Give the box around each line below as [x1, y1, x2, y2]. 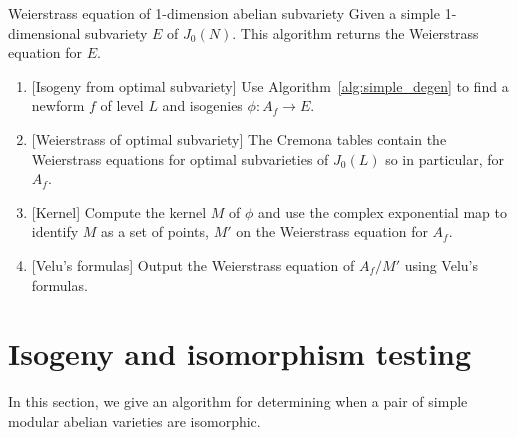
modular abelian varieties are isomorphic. [8, 410, 261, 431]
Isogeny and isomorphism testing [8, 333, 472, 374]
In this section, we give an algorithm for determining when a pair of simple [8, 391, 468, 412]
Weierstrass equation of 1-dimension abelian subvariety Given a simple [8, 3, 440, 23]
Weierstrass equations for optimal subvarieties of [31, 148, 329, 169]
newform [31, 95, 85, 116]
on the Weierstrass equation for [236, 221, 428, 242]
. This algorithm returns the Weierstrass [232, 22, 479, 43]
